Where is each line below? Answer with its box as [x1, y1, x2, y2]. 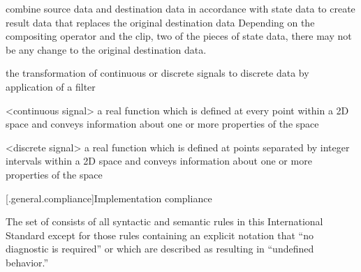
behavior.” [6, 255, 49, 269]
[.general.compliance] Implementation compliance [6, 190, 212, 205]
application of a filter [6, 79, 96, 93]
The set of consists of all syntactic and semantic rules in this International [6, 214, 323, 229]
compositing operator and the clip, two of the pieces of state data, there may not [6, 29, 352, 43]
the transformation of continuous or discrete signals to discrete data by [6, 66, 309, 80]
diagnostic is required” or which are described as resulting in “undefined [6, 241, 314, 256]
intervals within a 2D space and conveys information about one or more [6, 153, 312, 168]
